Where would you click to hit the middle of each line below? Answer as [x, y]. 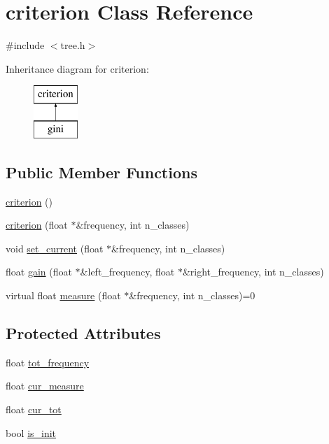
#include [25, 45]
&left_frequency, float [127, 272]
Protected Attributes [83, 333]
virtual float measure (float [63, 295]
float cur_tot [34, 409]
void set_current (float [55, 248]
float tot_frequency [48, 362]
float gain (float [39, 272]
